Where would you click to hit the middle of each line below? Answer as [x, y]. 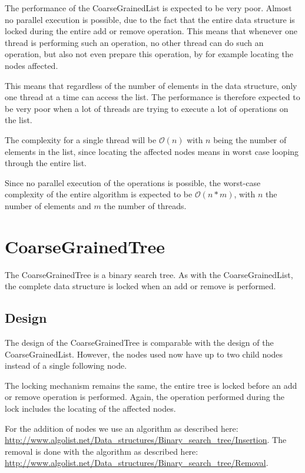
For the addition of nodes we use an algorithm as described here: [122, 428]
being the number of [250, 139]
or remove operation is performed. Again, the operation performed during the [145, 397]
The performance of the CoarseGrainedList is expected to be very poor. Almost [148, 8]
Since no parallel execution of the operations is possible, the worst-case [133, 182]
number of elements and [48, 205]
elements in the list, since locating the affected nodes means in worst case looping [152, 151]
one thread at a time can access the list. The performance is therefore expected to [152, 97]
